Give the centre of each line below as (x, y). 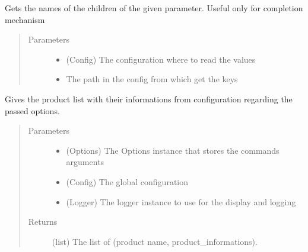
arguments (85, 162)
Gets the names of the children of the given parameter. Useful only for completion (154, 8)
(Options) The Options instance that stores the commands (173, 150)
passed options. (32, 110)
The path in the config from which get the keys (152, 79)
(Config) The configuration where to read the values (161, 59)
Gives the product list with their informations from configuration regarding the (149, 98)
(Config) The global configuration (127, 181)
